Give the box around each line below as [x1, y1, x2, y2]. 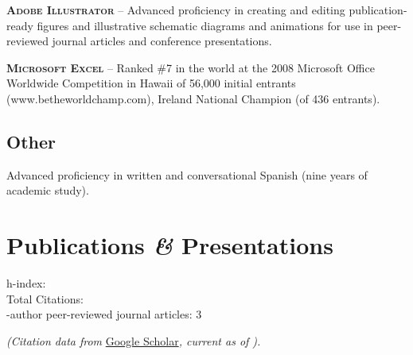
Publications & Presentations [6, 229, 333, 262]
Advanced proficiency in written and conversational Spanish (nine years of [6, 166, 368, 183]
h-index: [6, 275, 46, 291]
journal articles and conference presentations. [52, 33, 272, 49]
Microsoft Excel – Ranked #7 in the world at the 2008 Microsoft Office [6, 59, 375, 75]
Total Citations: [6, 290, 84, 307]
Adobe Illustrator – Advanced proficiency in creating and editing [6, 2, 345, 17]
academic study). [6, 182, 89, 199]
